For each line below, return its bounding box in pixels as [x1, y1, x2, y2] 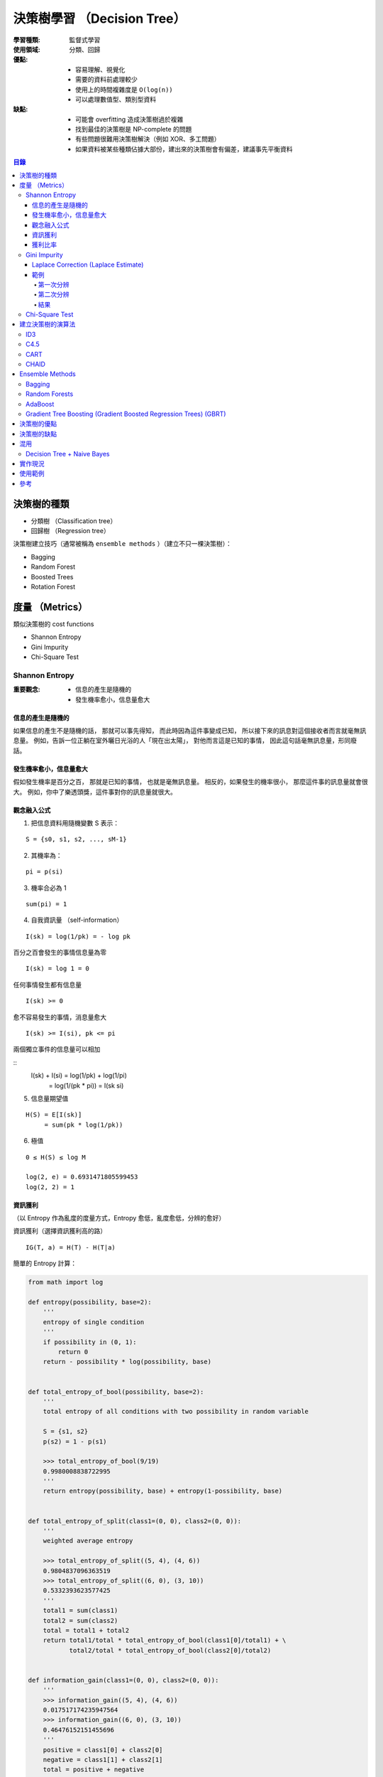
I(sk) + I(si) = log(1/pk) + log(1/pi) [30, 1071, 128, 1080]
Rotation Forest [30, 582, 76, 591]
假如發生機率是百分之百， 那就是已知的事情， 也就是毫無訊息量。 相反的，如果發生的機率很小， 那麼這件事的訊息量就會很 [13, 778, 368, 786]
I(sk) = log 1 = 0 [26, 965, 90, 973]
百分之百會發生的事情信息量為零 [13, 948, 106, 957]
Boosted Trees [30, 572, 74, 581]
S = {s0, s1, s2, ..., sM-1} [26, 835, 127, 844]
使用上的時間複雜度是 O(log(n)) [75, 85, 173, 94]
